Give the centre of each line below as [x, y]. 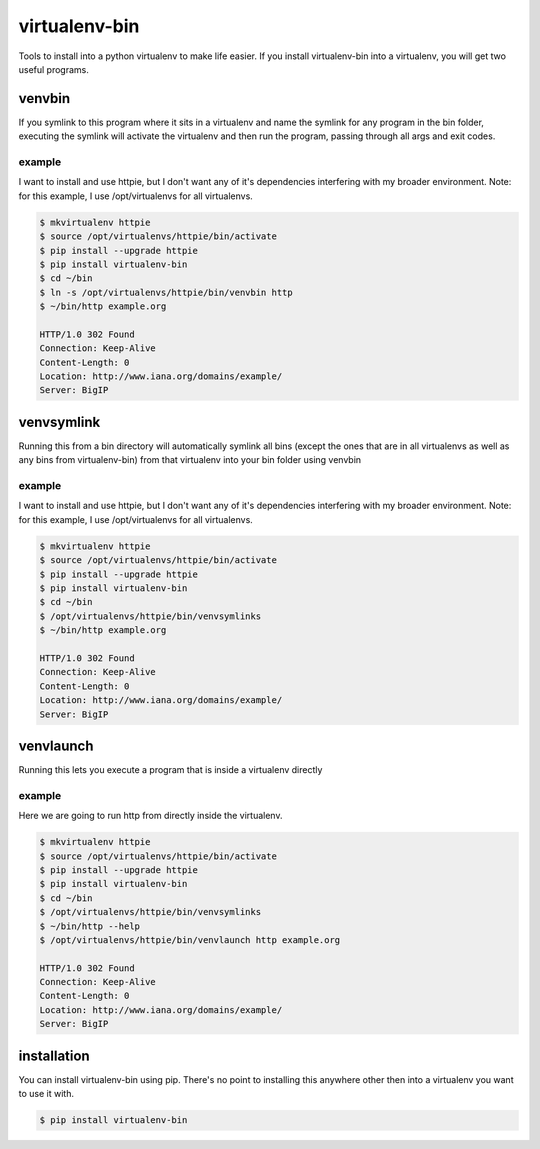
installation [54, 1055]
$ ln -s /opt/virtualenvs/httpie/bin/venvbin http [166, 292]
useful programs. [54, 69]
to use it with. [46, 1094]
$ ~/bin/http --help [89, 926]
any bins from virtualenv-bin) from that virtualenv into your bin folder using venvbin [190, 460]
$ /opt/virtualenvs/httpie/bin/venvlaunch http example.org [190, 939]
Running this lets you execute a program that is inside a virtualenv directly [170, 770]
